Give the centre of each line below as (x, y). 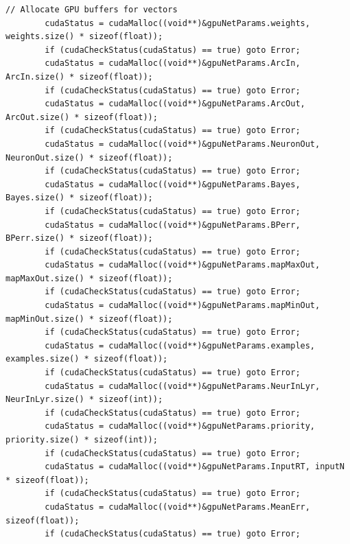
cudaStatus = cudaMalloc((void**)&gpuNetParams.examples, (180, 345)
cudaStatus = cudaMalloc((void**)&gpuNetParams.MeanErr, (177, 507)
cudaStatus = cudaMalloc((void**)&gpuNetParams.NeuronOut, (183, 144)
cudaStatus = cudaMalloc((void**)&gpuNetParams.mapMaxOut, (183, 265)
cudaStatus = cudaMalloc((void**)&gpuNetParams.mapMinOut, (183, 306)
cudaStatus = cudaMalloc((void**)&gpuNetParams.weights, (177, 23)
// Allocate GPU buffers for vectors (92, 10)
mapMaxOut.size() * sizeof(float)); (89, 278)
